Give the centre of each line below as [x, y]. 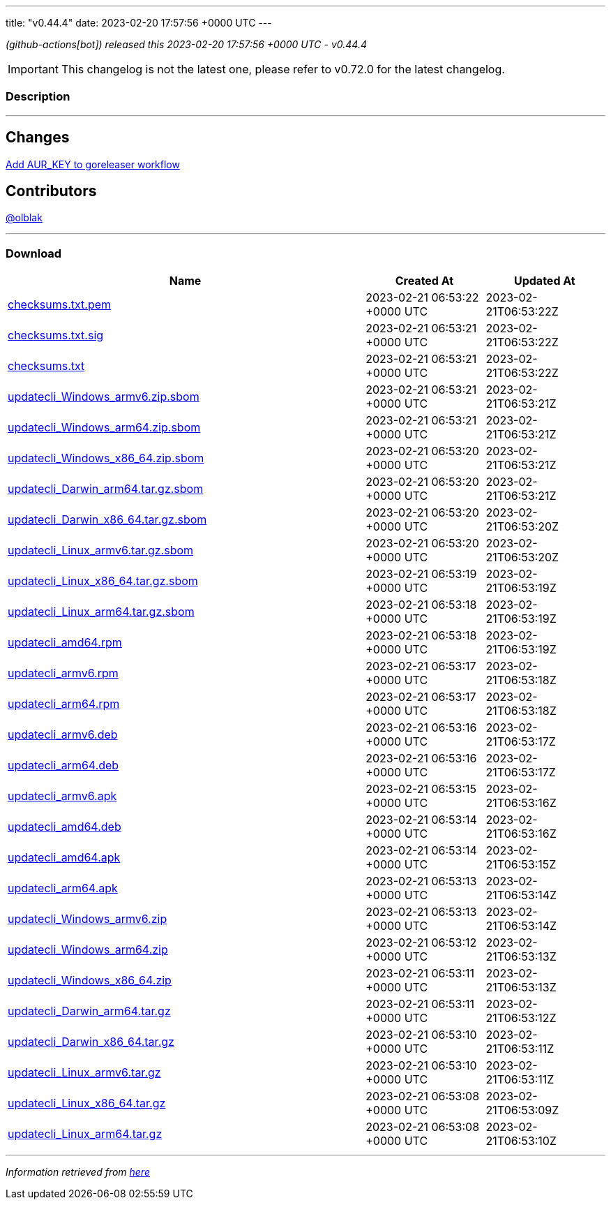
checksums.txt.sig [56, 335]
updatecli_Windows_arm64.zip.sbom [104, 428]
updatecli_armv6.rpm [63, 673]
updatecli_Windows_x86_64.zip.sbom [106, 458]
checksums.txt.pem [60, 305]
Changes [38, 138]
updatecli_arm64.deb [63, 766]
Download [34, 253]
